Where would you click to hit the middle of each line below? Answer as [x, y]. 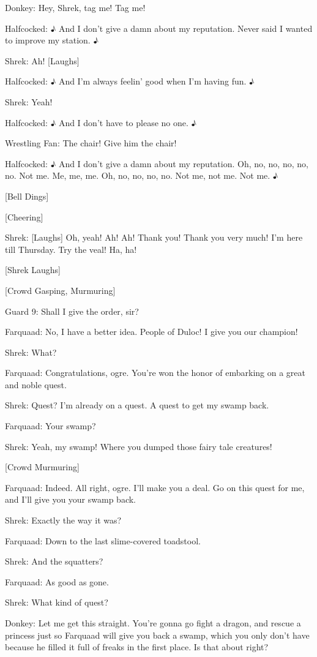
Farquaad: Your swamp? [50, 426]
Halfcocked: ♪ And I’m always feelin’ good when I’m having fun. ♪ [130, 81]
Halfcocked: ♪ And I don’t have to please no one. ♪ [101, 122]
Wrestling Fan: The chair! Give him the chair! [91, 143]
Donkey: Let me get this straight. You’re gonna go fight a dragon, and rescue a [153, 623]
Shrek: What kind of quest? [57, 602]
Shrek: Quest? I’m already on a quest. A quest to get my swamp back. [137, 405]
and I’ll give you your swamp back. [71, 499]
